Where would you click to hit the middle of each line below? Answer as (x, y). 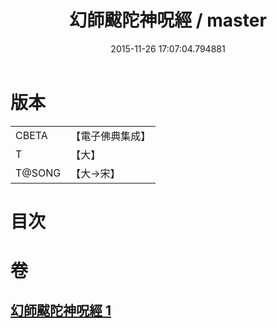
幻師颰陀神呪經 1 (61, 311)
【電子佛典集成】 (111, 136)
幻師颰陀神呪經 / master (168, 20)
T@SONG (38, 173)
